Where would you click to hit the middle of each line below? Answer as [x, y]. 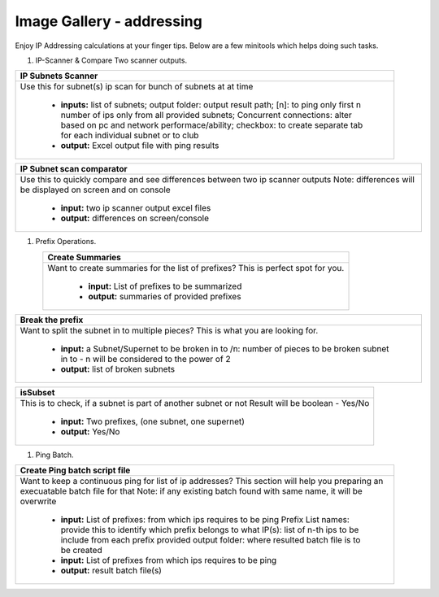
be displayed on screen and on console [95, 190]
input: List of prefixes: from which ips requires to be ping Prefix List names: [205, 520]
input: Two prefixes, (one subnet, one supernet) [153, 421]
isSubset [37, 392]
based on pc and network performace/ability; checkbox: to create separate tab [212, 125]
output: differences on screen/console [135, 218]
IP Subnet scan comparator [74, 169]
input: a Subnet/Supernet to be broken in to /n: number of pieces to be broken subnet [225, 348]
